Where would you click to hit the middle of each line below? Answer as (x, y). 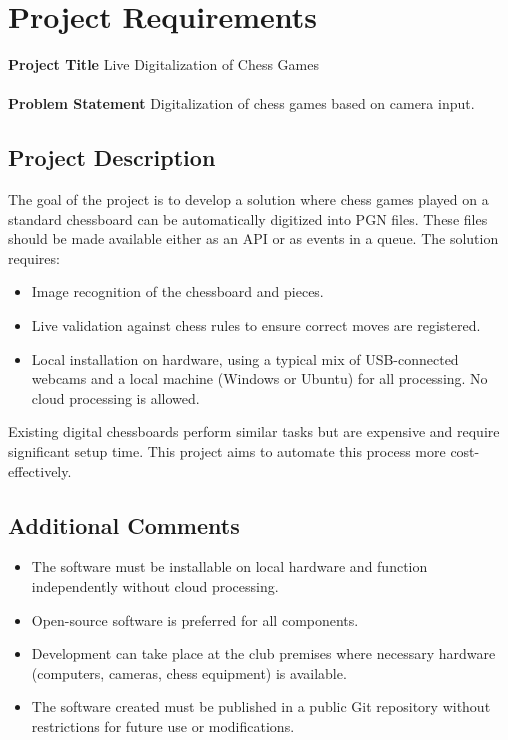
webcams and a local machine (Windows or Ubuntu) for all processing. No (259, 378)
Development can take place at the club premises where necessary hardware (263, 653)
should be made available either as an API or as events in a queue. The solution (253, 238)
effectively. (40, 470)
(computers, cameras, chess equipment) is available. (189, 672)
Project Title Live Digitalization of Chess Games (164, 64)
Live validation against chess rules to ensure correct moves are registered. (256, 325)
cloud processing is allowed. (115, 397)
